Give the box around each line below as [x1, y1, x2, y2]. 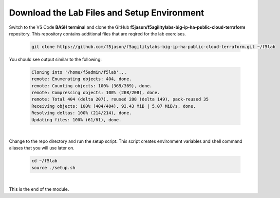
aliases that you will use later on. [9, 145, 75, 151]
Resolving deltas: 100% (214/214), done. [31, 110, 132, 116]
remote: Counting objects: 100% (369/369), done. [31, 83, 152, 88]
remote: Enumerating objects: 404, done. [31, 76, 132, 82]
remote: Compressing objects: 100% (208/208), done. [31, 90, 160, 96]
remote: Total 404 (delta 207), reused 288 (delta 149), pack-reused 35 [31, 97, 209, 102]
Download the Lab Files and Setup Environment [9, 7, 205, 18]
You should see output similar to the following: [9, 56, 102, 62]
